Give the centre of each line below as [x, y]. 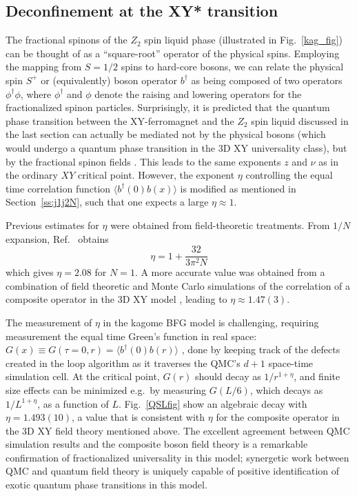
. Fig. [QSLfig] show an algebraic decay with [213, 403]
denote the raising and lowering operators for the [198, 93]
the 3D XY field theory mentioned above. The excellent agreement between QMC [178, 430]
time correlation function [58, 188]
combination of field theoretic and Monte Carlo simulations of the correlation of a [178, 285]
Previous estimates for [52, 225]
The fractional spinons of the [67, 40]
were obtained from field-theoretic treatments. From [220, 225]
